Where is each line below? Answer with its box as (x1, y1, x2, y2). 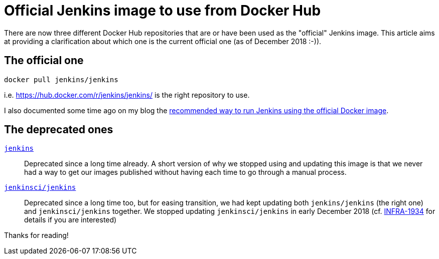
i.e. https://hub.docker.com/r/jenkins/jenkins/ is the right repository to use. (4, 90, 250, 99)
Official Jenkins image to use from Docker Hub (4, 2, 321, 19)
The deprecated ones (4, 123, 113, 136)
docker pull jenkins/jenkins (4, 75, 118, 84)
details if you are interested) (24, 215, 117, 224)
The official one (4, 54, 84, 67)
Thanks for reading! (4, 231, 69, 240)
